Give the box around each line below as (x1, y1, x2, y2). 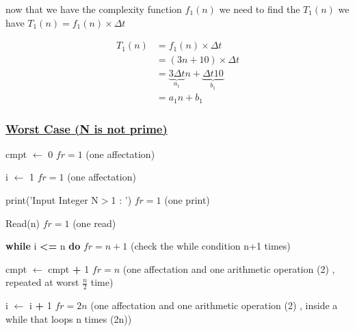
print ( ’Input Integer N (5, 193, 98, 207)
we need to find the (219, 2, 300, 16)
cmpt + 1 (48, 261, 90, 276)
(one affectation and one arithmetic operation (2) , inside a (90, 298, 338, 313)
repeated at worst (5, 275, 79, 289)
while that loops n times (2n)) (5, 311, 132, 326)
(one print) (164, 193, 210, 207)
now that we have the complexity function (5, 2, 182, 16)
